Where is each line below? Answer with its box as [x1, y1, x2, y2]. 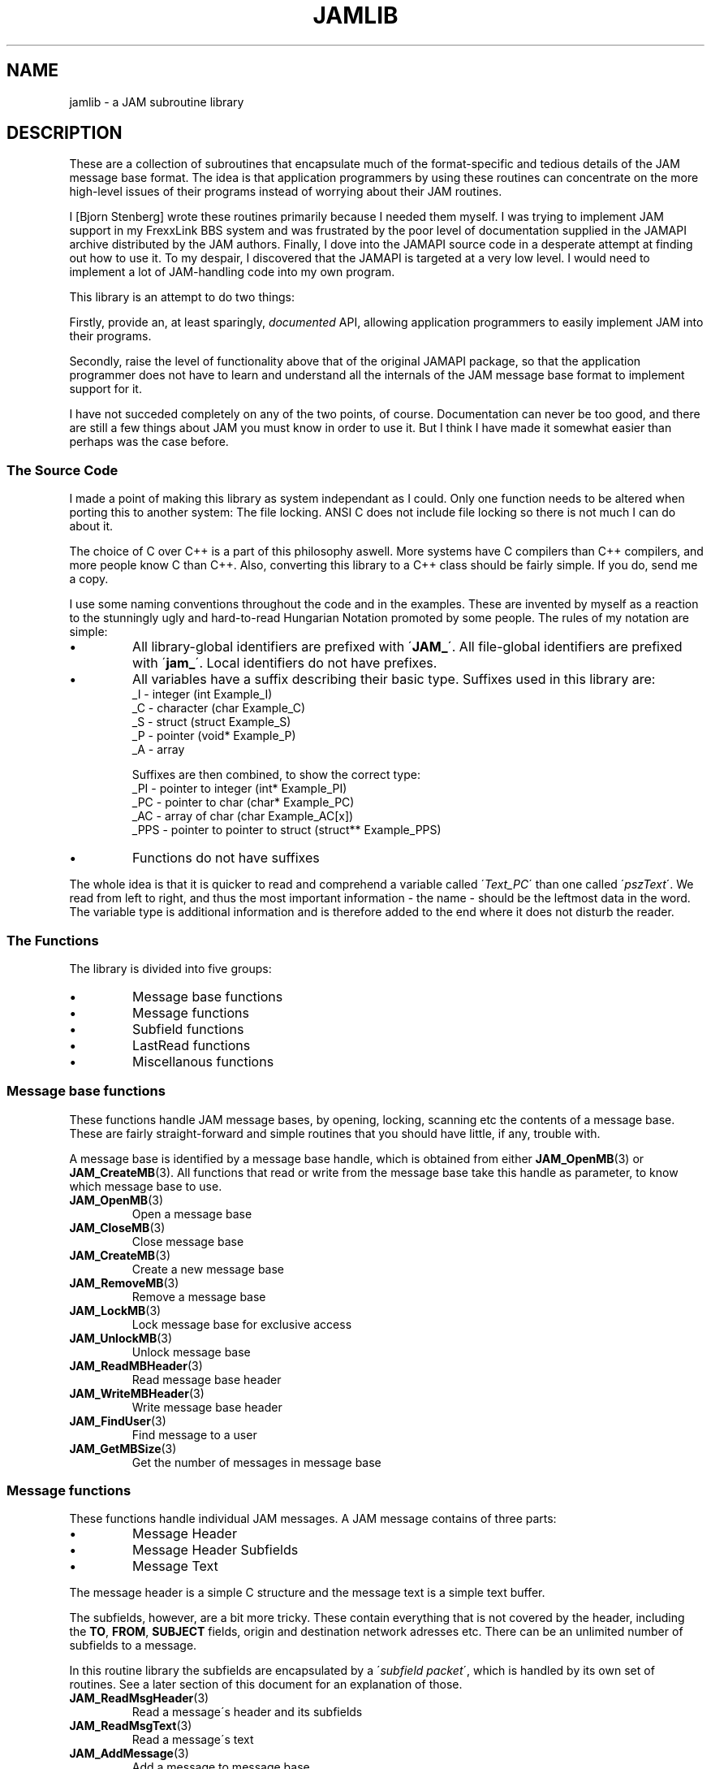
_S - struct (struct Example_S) [131, 715, 291, 729]
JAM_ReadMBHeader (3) [69, 1358, 203, 1373]
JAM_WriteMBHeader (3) [69, 1386, 205, 1400]
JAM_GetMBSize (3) [69, 1441, 177, 1455]
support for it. [69, 382, 142, 396]
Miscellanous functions [132, 1053, 274, 1070]
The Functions [6, 932, 99, 949]
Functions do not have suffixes [132, 850, 320, 867]
